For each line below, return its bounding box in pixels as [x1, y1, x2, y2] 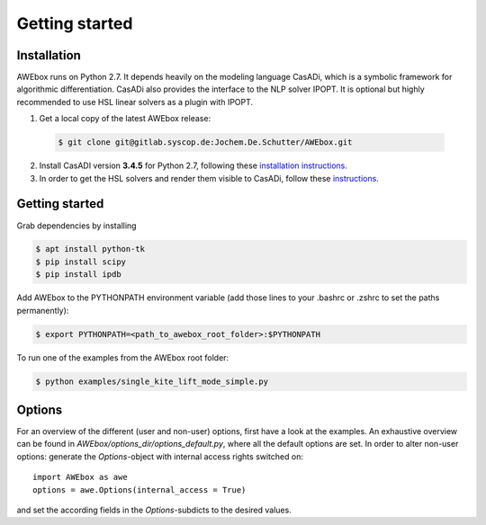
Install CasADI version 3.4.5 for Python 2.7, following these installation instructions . [39, 160, 348, 171]
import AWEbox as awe [32, 472, 128, 483]
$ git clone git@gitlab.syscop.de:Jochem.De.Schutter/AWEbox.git [58, 138, 353, 147]
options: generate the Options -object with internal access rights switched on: [16, 450, 303, 462]
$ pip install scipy [35, 256, 126, 267]
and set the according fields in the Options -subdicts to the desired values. [16, 504, 292, 516]
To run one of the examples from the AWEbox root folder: [16, 351, 229, 363]
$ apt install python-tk [35, 244, 146, 254]
